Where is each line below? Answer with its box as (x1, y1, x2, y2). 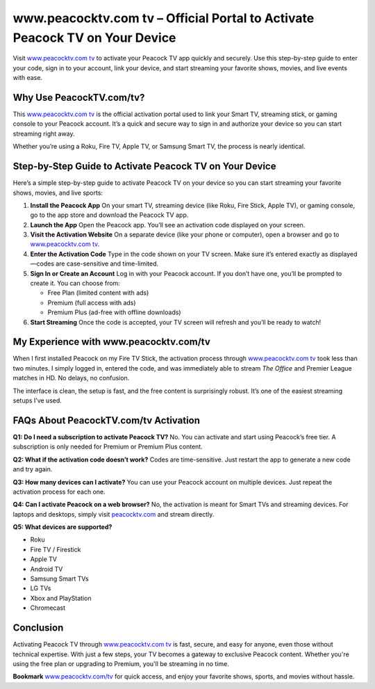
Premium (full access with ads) (47, 298, 136, 307)
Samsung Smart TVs (30, 574, 90, 583)
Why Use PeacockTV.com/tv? (12, 91, 145, 104)
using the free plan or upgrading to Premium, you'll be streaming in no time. (12, 659, 229, 667)
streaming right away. (12, 129, 76, 138)
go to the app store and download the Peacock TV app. (30, 211, 189, 219)
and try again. (12, 465, 53, 473)
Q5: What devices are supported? (12, 523, 112, 531)
